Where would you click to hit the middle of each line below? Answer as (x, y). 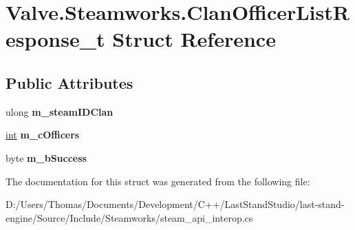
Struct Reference (194, 39)
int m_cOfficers (43, 135)
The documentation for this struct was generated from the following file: (158, 181)
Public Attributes (69, 82)
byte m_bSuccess (46, 157)
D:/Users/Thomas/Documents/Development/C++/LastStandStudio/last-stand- (175, 204)
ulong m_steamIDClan (60, 111)
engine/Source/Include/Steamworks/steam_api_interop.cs (129, 217)
